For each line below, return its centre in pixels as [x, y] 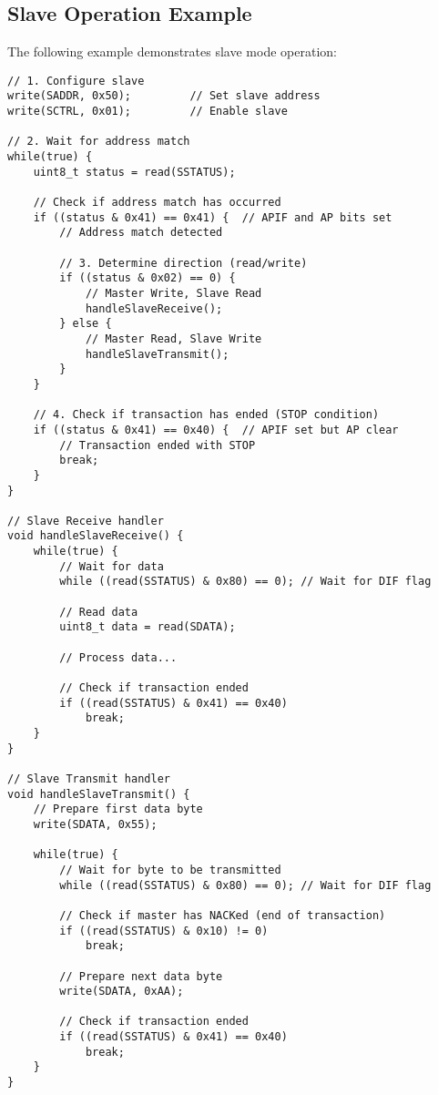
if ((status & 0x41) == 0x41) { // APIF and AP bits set [213, 217]
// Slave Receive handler [86, 521]
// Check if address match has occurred [157, 203]
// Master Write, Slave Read [173, 293]
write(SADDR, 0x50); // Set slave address [164, 96]
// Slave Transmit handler [89, 778]
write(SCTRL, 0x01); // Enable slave [148, 112]
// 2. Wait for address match [99, 142]
